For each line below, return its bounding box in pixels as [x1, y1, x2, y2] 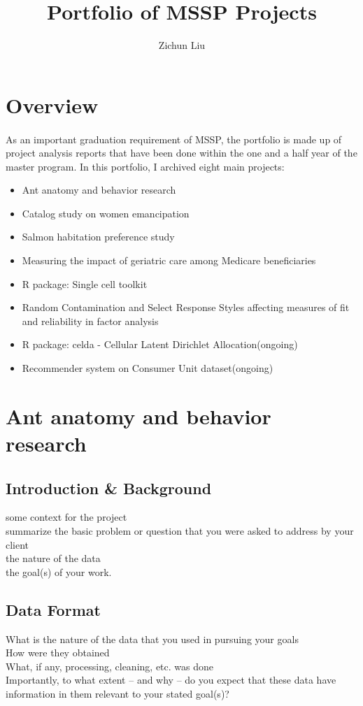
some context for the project [6, 510, 127, 524]
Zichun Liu [158, 38, 206, 52]
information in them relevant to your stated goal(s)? [6, 686, 229, 700]
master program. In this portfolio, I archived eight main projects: [6, 159, 285, 173]
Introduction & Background [6, 477, 212, 498]
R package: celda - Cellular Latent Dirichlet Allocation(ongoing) [22, 337, 298, 352]
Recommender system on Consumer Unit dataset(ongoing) [22, 361, 273, 375]
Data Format [6, 598, 101, 620]
